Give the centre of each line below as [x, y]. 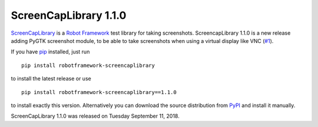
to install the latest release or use [51, 79]
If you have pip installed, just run [50, 52]
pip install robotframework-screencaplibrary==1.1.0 [99, 92]
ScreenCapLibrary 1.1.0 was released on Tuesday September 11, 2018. [95, 116]
